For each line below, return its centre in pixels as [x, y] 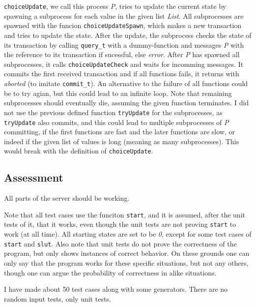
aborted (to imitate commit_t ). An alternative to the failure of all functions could [126, 83]
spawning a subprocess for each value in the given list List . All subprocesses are [124, 15]
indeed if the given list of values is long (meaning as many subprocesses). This [122, 141]
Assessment [34, 177]
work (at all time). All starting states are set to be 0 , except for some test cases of [128, 234]
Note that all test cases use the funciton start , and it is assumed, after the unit [125, 214]
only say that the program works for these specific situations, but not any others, [126, 262]
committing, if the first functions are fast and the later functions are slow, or [119, 132]
